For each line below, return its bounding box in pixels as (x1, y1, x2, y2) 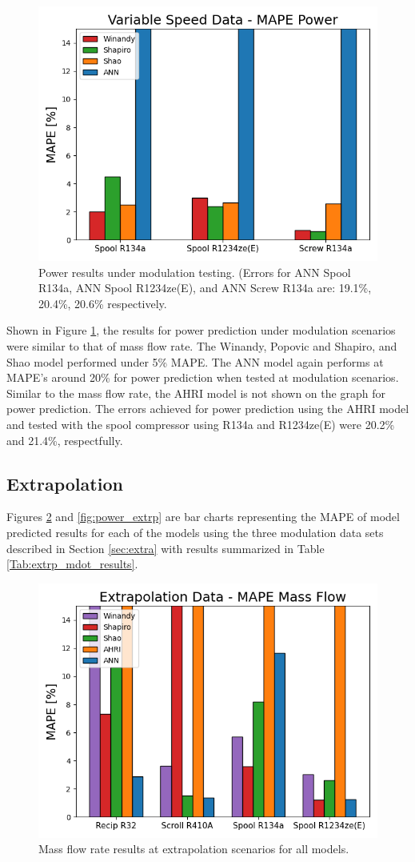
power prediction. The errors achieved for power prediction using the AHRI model (6, 400, 409, 417)
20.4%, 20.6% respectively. (38, 295, 167, 311)
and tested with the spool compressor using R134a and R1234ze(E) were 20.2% (6, 415, 395, 432)
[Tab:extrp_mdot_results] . (6, 555, 138, 572)
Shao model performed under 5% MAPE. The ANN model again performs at (6, 353, 384, 370)
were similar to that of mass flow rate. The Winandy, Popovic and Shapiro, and (6, 337, 397, 354)
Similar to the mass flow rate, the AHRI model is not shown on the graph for (6, 384, 385, 401)
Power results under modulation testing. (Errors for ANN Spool (38, 263, 351, 280)
